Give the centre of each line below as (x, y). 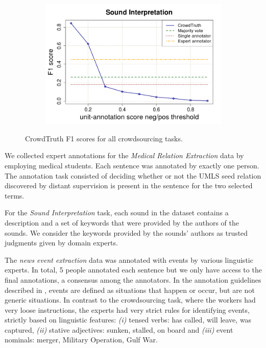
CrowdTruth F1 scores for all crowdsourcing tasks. (104, 138)
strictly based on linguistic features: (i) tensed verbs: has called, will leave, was (128, 320)
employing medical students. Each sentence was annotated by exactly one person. (132, 165)
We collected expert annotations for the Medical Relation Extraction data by (124, 155)
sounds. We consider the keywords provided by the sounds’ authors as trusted (126, 232)
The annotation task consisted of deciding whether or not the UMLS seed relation (133, 175)
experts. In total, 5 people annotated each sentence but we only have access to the (133, 270)
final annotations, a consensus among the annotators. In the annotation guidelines (133, 279)
